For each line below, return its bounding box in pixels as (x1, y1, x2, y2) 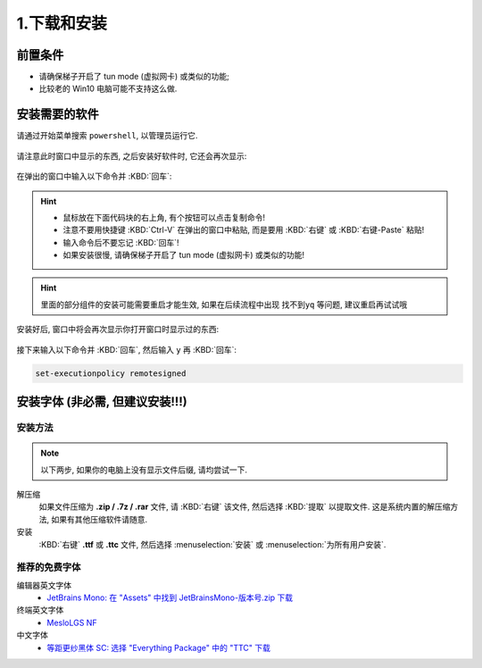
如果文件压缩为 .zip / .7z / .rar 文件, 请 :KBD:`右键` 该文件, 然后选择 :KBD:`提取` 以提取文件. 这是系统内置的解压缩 (38, 501, 451, 513)
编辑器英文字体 (16, 580, 71, 590)
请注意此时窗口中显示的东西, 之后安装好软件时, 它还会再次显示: (16, 150, 247, 161)
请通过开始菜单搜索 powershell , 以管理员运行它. (16, 130, 198, 141)
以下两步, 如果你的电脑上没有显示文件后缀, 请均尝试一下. (40, 464, 247, 475)
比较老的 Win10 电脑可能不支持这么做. (38, 83, 178, 94)
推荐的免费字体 (16, 561, 81, 573)
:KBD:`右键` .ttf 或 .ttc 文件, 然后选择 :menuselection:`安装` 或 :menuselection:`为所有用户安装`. (38, 539, 386, 549)
